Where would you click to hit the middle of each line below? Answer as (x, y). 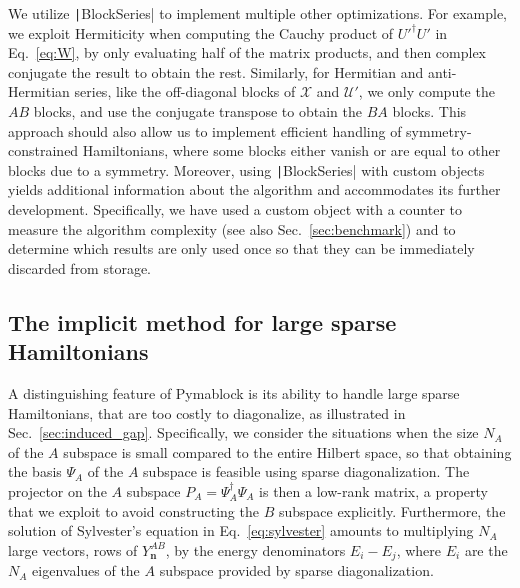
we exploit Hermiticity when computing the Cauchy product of (201, 32)
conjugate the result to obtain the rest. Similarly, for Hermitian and (216, 71)
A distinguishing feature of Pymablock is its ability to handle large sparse (234, 393)
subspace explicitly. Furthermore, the (392, 510)
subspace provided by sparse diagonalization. (296, 570)
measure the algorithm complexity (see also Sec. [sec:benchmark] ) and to (232, 228)
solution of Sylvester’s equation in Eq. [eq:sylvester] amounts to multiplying (241, 530)
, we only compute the (426, 91)
